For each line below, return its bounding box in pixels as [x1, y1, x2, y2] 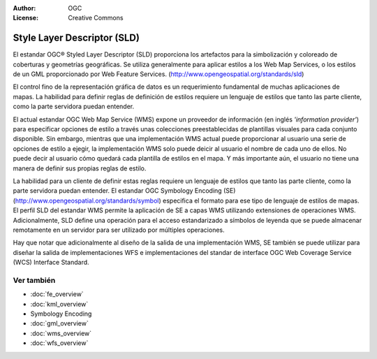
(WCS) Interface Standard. [13, 258, 90, 267]
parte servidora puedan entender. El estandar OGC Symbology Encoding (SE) [13, 186, 236, 195]
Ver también [13, 275, 56, 285]
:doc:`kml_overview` [30, 300, 89, 308]
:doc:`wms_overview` [30, 329, 92, 337]
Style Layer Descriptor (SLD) [13, 32, 140, 44]
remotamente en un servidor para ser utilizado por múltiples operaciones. [13, 226, 225, 234]
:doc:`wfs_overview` [30, 339, 89, 347]
